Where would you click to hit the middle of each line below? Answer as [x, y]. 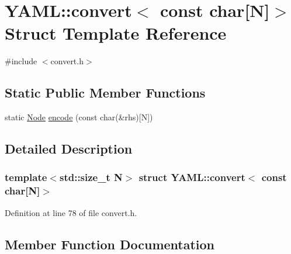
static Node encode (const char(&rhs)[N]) [79, 117]
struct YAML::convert [192, 177]
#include [21, 61]
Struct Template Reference [116, 33]
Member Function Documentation [110, 244]
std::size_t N [91, 177]
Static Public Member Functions [105, 93]
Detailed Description [69, 149]
